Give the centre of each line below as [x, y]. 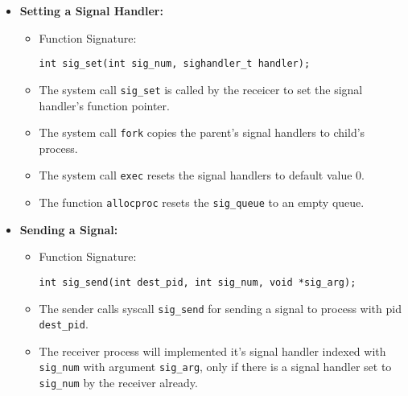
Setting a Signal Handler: [91, 10]
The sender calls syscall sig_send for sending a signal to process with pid [220, 308]
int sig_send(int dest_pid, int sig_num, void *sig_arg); [198, 282]
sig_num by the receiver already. [118, 383]
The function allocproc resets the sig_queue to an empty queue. [202, 202]
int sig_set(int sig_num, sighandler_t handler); [175, 64]
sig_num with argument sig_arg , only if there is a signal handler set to [215, 367]
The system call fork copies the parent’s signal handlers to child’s [202, 132]
